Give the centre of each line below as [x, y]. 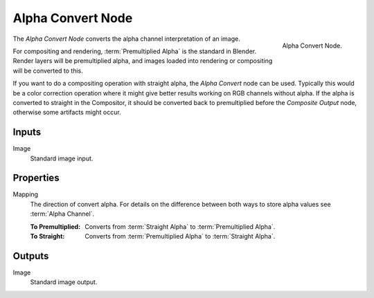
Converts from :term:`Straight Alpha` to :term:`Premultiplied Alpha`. [180, 226]
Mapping [25, 194]
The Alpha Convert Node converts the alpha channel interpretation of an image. [126, 39]
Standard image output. [64, 282]
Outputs [31, 256]
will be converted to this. [48, 71]
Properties [36, 178]
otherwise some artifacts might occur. [67, 112]
